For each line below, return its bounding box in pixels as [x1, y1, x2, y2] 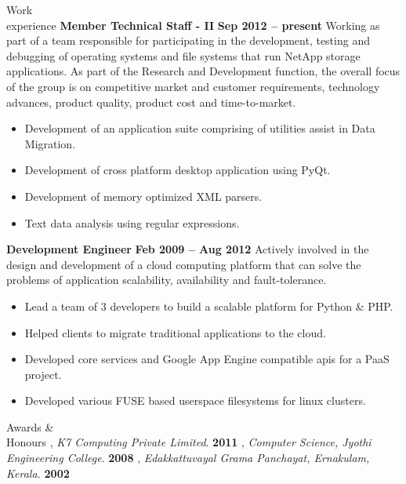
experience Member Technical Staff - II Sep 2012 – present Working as [6, 16, 380, 33]
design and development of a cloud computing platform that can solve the [6, 256, 361, 272]
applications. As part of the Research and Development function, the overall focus [6, 63, 401, 79]
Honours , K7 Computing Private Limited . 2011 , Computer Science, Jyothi [6, 434, 372, 450]
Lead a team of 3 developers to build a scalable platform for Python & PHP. [24, 297, 393, 314]
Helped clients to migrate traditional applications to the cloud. [24, 324, 326, 340]
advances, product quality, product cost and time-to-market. [6, 93, 296, 110]
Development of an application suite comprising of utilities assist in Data [24, 120, 375, 136]
